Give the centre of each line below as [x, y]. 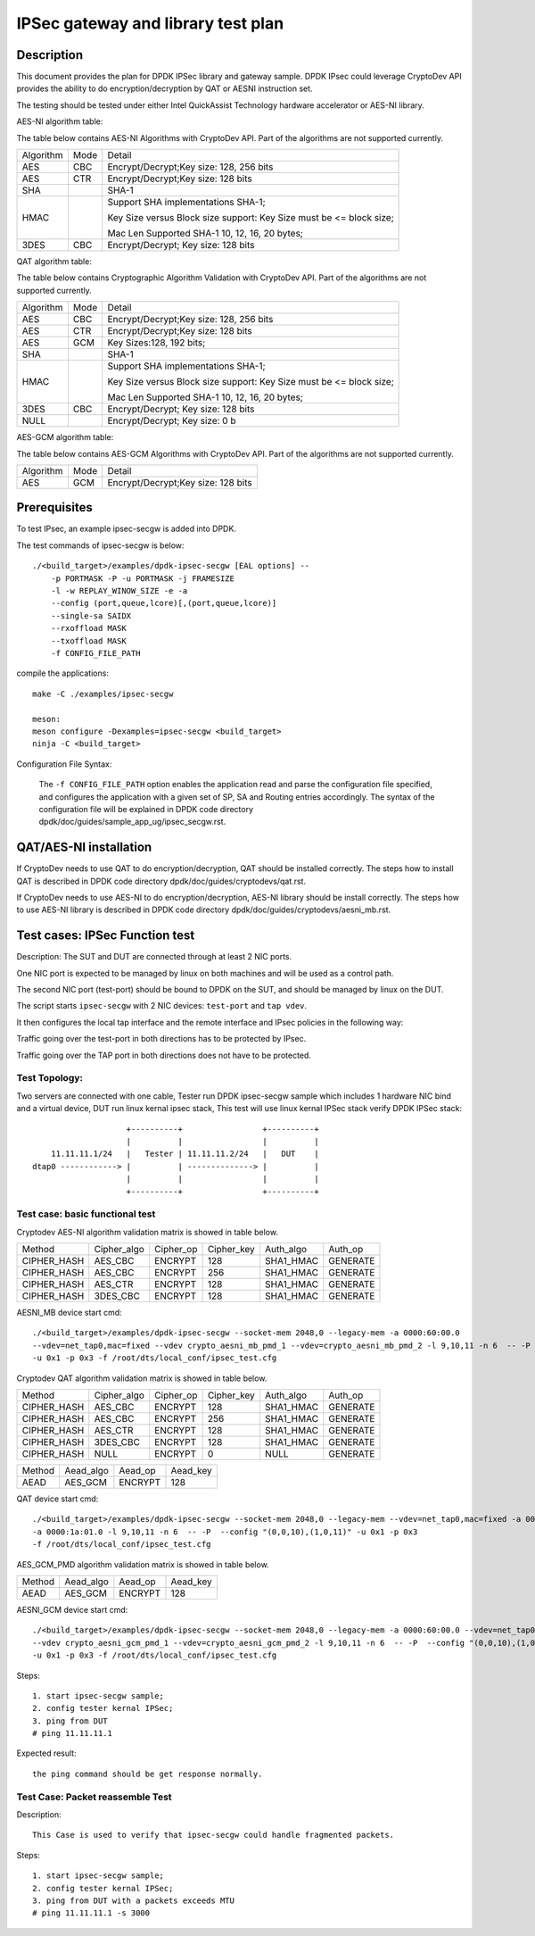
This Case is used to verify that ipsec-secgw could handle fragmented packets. [214, 1835]
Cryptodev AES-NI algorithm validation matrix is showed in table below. [147, 1232]
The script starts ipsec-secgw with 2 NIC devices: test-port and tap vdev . [162, 1006]
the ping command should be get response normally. [148, 1774]
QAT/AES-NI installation [84, 848]
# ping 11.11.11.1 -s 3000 [91, 1913]
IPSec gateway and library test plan [150, 23]
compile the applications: [62, 673]
